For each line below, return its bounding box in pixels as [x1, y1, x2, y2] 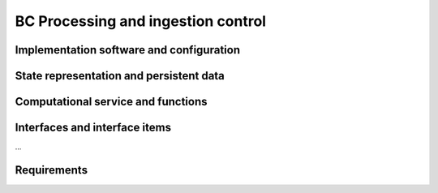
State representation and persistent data [15, 69, 225, 83]
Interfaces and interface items [15, 121, 172, 135]
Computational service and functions [15, 95, 208, 109]
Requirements [15, 163, 88, 177]
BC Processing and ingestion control [15, 12, 267, 30]
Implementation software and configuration [15, 43, 241, 57]
